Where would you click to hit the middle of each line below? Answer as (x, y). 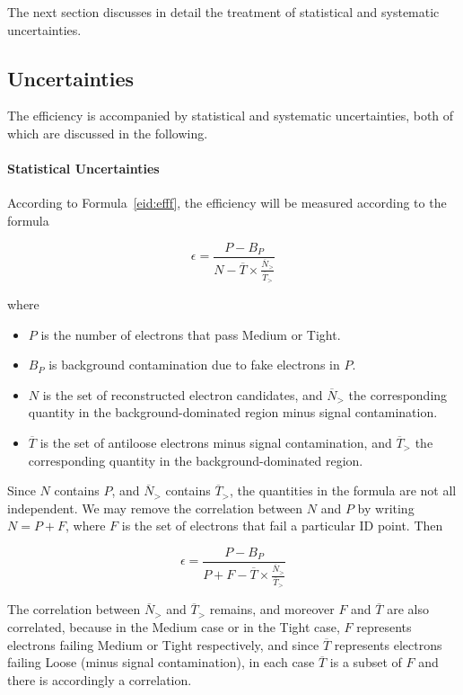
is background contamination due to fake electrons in (194, 365)
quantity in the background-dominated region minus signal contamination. (233, 412)
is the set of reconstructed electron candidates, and (183, 394)
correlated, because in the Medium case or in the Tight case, (174, 627)
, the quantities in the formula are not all (343, 490)
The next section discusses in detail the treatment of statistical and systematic (223, 12)
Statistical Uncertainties (83, 169)
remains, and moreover (272, 609)
